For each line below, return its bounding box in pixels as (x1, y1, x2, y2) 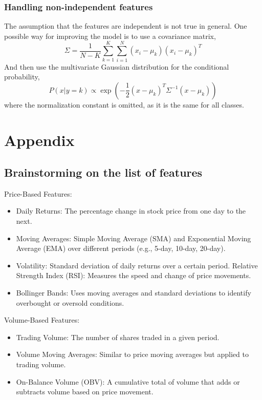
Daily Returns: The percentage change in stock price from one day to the (16, 205, 246, 216)
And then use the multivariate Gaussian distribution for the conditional (4, 61, 229, 72)
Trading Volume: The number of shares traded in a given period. (16, 331, 220, 342)
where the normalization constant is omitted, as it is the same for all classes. (4, 99, 244, 110)
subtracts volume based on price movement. (16, 386, 154, 397)
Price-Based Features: (4, 188, 72, 199)
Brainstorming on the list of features (4, 164, 203, 180)
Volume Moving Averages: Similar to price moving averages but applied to (16, 349, 249, 360)
